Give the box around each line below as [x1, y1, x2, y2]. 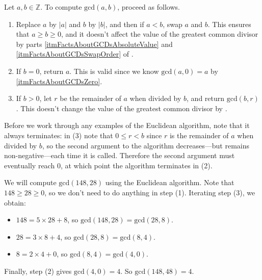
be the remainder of [60, 93, 121, 104]
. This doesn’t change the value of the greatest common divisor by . [16, 103, 227, 113]
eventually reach [4, 160, 55, 170]
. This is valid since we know [69, 65, 159, 76]
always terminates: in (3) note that [4, 130, 113, 140]
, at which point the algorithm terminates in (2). [60, 160, 213, 170]
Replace [16, 18, 41, 29]
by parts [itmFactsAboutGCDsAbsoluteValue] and [16, 38, 173, 49]
